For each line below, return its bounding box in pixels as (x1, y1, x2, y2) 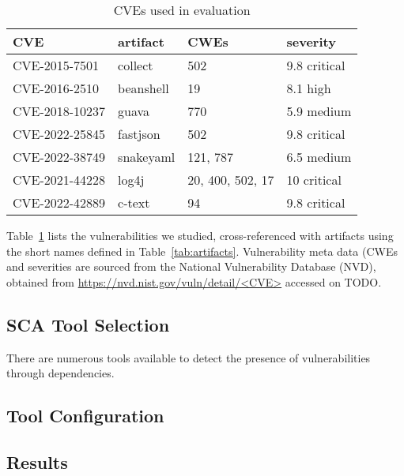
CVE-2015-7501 (13, 56, 100, 74)
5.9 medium (286, 102, 352, 120)
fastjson (118, 125, 160, 143)
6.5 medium (286, 148, 352, 166)
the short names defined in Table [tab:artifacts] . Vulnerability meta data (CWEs (6, 242, 398, 259)
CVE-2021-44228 (13, 171, 106, 189)
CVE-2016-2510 (13, 79, 100, 97)
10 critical (286, 171, 342, 189)
